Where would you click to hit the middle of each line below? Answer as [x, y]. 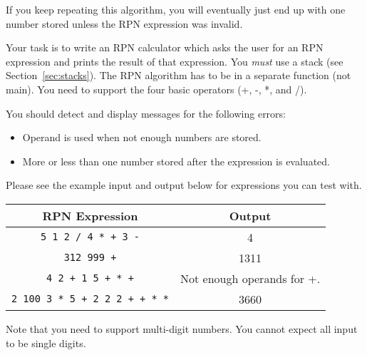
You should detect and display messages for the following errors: [146, 113]
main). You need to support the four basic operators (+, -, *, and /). [156, 89]
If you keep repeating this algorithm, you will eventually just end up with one [176, 9]
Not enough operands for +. [250, 278]
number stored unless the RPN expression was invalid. [124, 23]
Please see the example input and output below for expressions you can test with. [184, 185]
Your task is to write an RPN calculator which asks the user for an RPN [165, 47]
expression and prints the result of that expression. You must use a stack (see [175, 61]
